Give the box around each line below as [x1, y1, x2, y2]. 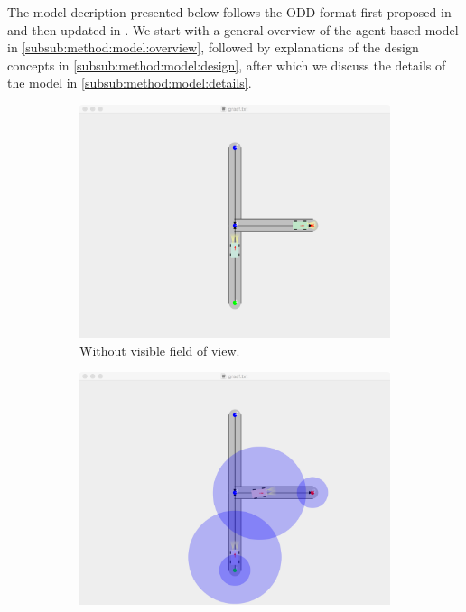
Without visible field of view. [79, 340, 240, 359]
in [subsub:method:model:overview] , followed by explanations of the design [7, 38, 419, 57]
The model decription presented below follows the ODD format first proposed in [7, 3, 452, 21]
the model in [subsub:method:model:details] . [7, 73, 252, 92]
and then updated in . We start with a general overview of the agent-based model [7, 20, 459, 39]
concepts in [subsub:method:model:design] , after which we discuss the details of [7, 55, 446, 74]
